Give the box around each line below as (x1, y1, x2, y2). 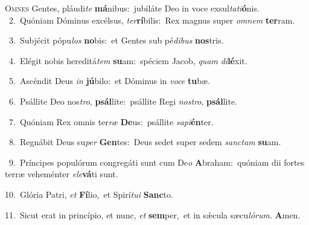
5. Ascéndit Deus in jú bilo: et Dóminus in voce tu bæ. (8, 74, 210, 87)
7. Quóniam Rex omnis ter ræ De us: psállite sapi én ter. (8, 115, 214, 128)
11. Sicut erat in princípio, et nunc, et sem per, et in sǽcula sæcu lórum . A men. (5, 208, 301, 221)
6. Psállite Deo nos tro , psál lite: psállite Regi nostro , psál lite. (8, 94, 237, 107)
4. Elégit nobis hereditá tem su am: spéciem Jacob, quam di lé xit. (8, 54, 247, 67)
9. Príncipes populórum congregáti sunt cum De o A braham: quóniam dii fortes (8, 155, 305, 168)
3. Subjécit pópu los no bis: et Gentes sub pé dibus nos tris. (8, 34, 224, 47)
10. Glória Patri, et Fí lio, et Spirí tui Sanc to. (5, 187, 173, 200)
